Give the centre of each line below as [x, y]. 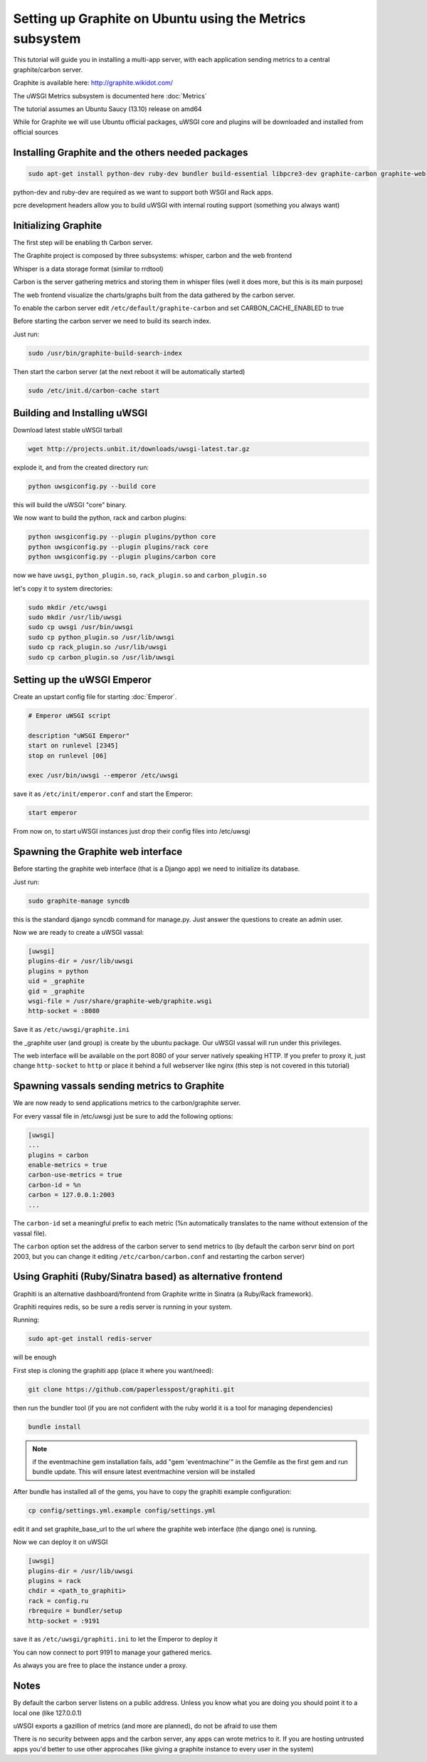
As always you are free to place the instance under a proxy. [100, 1665]
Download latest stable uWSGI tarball [68, 430]
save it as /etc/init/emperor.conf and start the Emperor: [103, 794]
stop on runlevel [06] [68, 756]
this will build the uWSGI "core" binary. [70, 505]
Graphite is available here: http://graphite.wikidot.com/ [93, 83]
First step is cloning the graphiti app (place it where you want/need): [113, 1370]
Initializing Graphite [58, 226]
